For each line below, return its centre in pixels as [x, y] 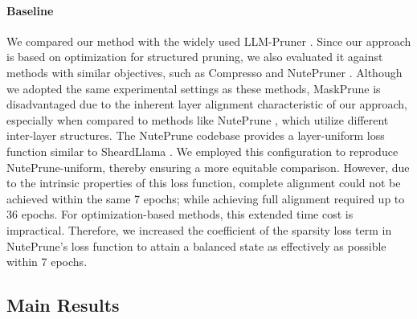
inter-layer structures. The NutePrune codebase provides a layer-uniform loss [196, 135]
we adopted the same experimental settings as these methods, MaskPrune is [194, 88]
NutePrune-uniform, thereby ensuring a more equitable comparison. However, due [208, 167]
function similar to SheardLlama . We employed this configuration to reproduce [202, 151]
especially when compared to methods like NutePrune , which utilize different [198, 119]
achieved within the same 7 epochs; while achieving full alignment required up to [206, 198]
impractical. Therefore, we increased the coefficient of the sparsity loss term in [199, 229]
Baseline [30, 10]
